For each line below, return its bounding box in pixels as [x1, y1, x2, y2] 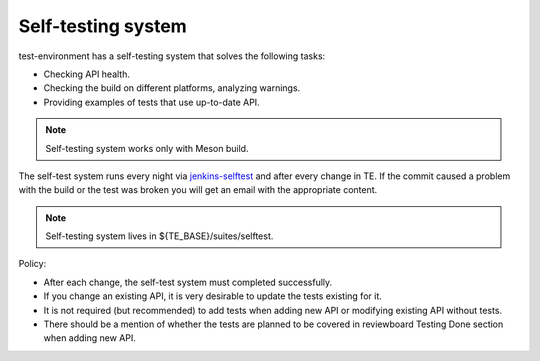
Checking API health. [43, 68, 130, 80]
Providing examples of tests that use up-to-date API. [43, 96, 260, 108]
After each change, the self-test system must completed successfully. [43, 276, 333, 288]
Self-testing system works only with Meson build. [45, 142, 249, 154]
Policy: [18, 258, 47, 270]
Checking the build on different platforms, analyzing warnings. [43, 82, 301, 94]
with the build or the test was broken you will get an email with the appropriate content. [18, 184, 378, 196]
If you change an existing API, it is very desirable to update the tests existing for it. [43, 290, 382, 302]
